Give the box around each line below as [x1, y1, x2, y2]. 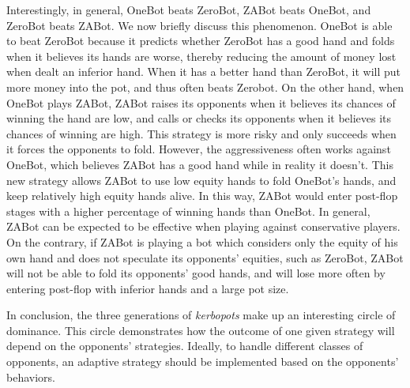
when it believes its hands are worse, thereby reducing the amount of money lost [6, 47, 397, 64]
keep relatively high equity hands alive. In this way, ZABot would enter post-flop [6, 187, 398, 204]
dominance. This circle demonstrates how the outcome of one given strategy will [6, 322, 395, 338]
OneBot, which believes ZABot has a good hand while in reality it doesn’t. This [6, 156, 393, 172]
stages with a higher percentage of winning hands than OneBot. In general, [6, 202, 371, 219]
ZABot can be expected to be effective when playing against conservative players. [6, 218, 401, 235]
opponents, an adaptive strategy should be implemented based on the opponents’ [6, 353, 399, 370]
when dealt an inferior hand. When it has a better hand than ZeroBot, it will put [6, 63, 401, 80]
